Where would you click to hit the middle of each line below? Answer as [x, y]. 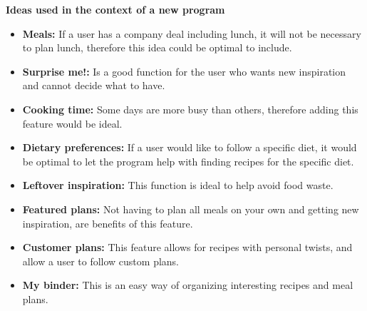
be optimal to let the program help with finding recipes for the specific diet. [188, 161]
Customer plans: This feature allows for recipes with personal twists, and [187, 247]
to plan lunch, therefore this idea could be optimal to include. [157, 47]
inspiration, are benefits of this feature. [108, 223]
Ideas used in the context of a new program [115, 9]
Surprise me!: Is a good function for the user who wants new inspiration [184, 71]
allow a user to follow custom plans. [100, 261]
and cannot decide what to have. [94, 85]
